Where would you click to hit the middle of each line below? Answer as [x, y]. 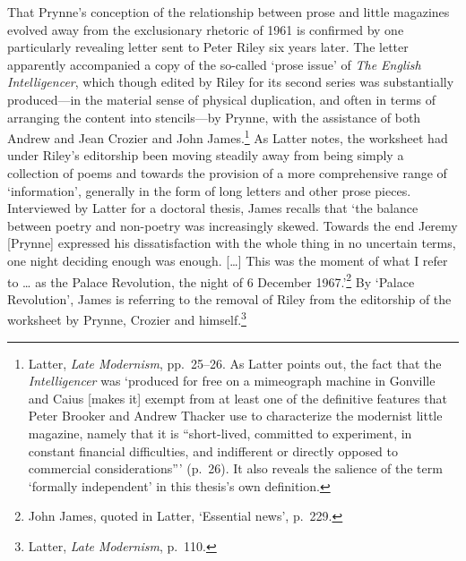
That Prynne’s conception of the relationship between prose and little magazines [229, 12]
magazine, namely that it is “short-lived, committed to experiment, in [220, 433]
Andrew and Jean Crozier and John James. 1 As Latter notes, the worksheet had [228, 136]
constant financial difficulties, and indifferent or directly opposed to [213, 450]
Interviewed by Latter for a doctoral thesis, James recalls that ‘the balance [213, 208]
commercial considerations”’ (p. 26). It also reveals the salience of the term [235, 468]
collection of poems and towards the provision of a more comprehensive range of [227, 173]
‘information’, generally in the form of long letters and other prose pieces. [209, 190]
